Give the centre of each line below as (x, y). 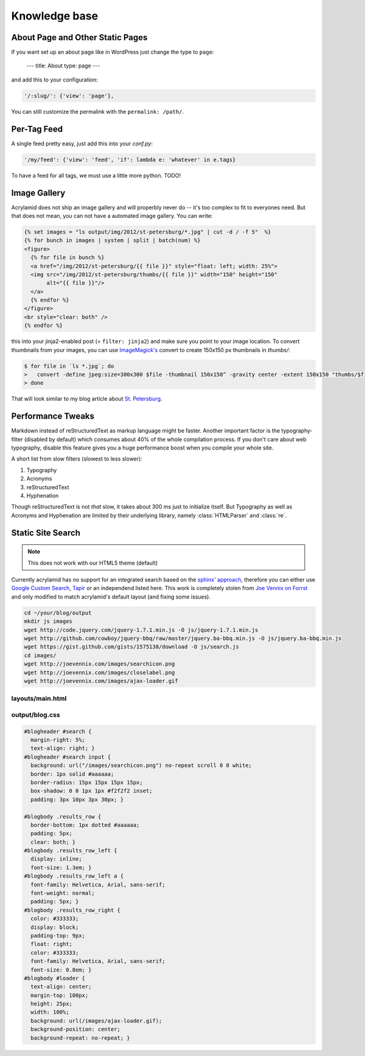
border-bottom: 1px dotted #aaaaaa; (85, 825)
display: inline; (56, 859)
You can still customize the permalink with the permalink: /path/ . (98, 111)
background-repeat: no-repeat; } (80, 1038)
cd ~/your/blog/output (58, 613)
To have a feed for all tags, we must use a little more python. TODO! (96, 175)
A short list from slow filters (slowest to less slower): (77, 459)
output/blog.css (36, 715)
